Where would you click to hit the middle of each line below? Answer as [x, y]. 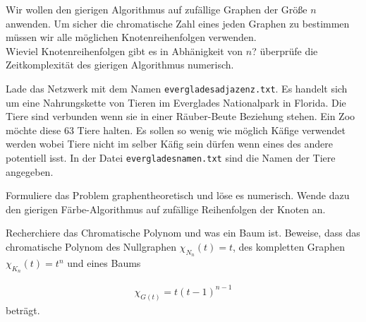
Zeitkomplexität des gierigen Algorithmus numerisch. [120, 65]
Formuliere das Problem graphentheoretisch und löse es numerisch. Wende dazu [178, 195]
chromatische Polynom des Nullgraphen [91, 247]
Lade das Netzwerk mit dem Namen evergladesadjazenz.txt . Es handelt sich [177, 88]
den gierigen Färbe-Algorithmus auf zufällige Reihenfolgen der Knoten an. [166, 209]
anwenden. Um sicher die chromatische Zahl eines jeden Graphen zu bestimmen [178, 23]
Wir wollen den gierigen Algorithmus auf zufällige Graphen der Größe [157, 9]
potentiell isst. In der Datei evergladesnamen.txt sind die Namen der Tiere [171, 157]
